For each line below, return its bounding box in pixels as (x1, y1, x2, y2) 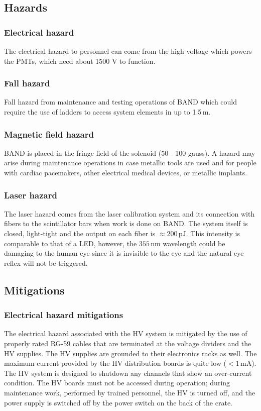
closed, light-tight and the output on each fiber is (4, 228, 156, 238)
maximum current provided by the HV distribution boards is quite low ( (4, 358, 227, 368)
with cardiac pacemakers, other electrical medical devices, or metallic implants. (4, 167, 247, 177)
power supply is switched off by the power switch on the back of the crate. (4, 397, 232, 407)
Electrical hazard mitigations (4, 309, 123, 321)
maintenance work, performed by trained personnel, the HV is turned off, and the (4, 387, 255, 397)
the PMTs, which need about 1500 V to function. (4, 55, 156, 66)
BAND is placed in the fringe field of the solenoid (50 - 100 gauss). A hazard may (4, 147, 255, 158)
